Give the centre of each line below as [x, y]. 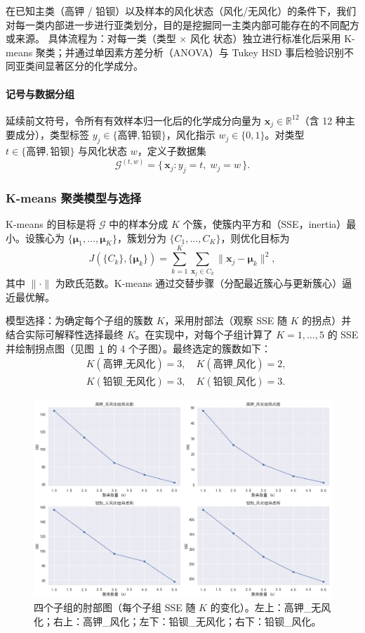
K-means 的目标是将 [51, 224]
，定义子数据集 [172, 151]
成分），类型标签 [52, 135]
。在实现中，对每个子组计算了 [204, 334]
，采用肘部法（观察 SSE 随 [226, 320]
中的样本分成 [139, 224]
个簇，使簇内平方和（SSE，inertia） [265, 224]
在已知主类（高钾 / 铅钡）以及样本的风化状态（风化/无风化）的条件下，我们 [181, 11]
